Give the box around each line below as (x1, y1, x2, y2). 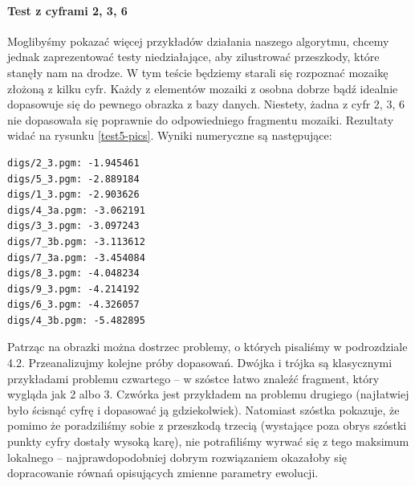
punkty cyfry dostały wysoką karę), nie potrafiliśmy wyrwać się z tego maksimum (7, 433, 409, 450)
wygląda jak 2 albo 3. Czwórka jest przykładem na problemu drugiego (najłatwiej (7, 386, 409, 402)
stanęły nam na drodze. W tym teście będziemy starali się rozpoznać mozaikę (7, 63, 389, 80)
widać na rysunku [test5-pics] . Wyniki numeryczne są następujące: (7, 127, 332, 144)
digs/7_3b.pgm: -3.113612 (7, 235, 145, 247)
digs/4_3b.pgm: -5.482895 (7, 314, 145, 326)
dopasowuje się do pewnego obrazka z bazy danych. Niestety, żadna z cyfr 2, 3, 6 (7, 96, 405, 112)
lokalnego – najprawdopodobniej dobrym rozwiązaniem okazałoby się (7, 448, 347, 465)
